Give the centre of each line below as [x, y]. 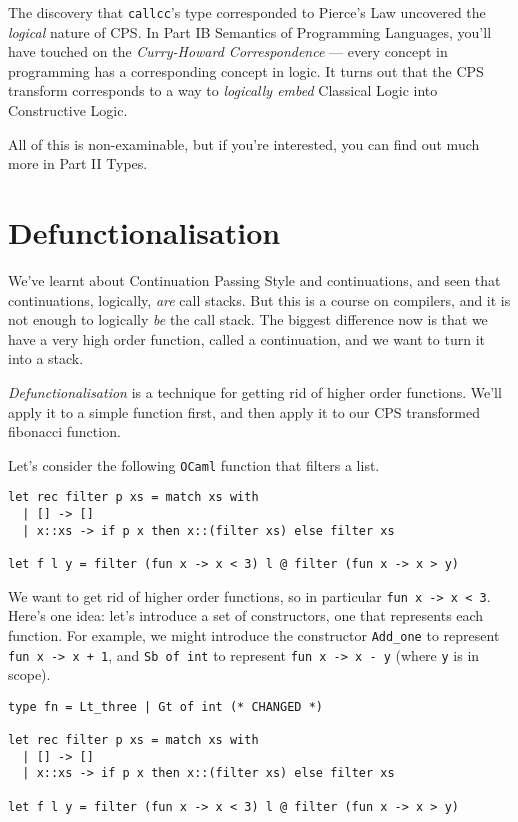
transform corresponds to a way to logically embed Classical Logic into [223, 90]
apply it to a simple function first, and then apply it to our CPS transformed [244, 411]
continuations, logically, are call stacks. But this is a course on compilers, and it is [259, 299]
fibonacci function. [64, 431]
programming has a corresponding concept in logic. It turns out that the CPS [246, 70]
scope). [29, 674]
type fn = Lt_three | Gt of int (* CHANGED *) [165, 706]
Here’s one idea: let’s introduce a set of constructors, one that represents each [246, 615]
